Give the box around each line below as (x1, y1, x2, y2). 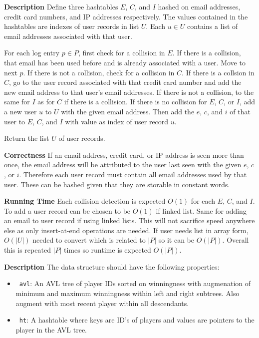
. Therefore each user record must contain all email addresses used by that (19, 169, 247, 179)
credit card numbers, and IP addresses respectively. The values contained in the (4, 11, 248, 21)
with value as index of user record (65, 116, 169, 126)
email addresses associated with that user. (4, 30, 132, 41)
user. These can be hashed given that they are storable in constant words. (4, 179, 230, 189)
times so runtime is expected (64, 245, 151, 255)
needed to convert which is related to (32, 235, 146, 245)
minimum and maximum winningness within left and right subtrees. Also (15, 288, 240, 298)
